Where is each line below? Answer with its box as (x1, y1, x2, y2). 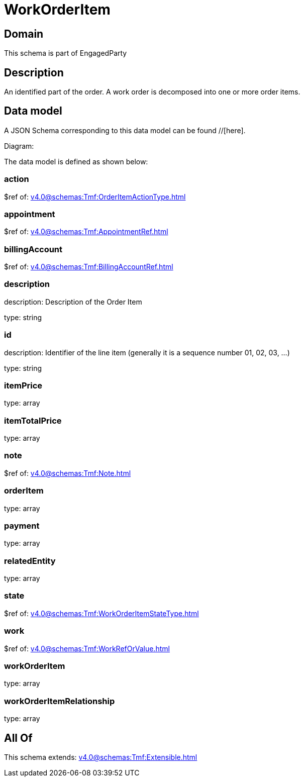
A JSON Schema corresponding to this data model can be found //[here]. (4, 126, 246, 135)
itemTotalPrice (4, 415, 62, 426)
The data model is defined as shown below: (4, 157, 148, 166)
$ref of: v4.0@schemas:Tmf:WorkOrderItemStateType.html (4, 609, 199, 618)
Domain (4, 27, 44, 40)
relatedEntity (4, 555, 56, 566)
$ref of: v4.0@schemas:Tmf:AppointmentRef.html (4, 227, 168, 236)
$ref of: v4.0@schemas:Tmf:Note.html (4, 468, 131, 477)
